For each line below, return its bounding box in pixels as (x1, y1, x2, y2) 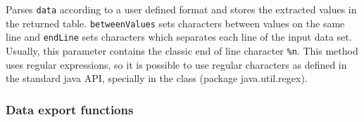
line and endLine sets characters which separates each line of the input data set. (6, 29, 352, 44)
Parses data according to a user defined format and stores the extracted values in (6, 2, 357, 16)
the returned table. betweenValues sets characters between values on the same (6, 15, 345, 30)
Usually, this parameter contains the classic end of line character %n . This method (6, 43, 358, 57)
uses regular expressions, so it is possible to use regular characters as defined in (6, 57, 347, 72)
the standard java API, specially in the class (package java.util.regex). (6, 71, 308, 86)
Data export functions (6, 100, 134, 118)
